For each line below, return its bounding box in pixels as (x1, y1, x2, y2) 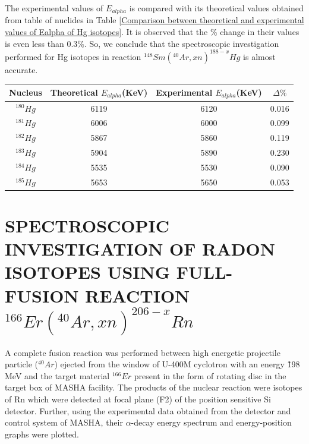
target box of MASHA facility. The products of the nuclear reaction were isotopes (5, 381, 302, 393)
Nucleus (9, 86, 42, 99)
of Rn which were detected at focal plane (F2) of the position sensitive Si (5, 392, 271, 405)
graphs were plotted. (5, 427, 79, 440)
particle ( (5, 358, 39, 370)
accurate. (5, 63, 38, 75)
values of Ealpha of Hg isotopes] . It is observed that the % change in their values (5, 26, 299, 38)
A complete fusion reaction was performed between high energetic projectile (5, 346, 280, 358)
